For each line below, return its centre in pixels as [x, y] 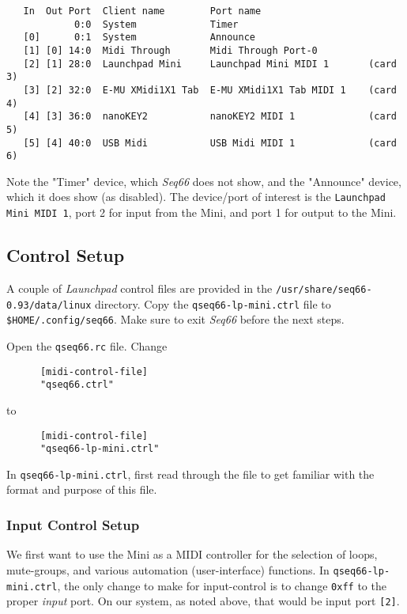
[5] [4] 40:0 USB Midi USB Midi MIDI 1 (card [210, 143]
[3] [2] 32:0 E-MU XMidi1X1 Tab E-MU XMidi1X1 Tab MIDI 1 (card [210, 90]
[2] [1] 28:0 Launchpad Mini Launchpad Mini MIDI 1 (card [210, 64]
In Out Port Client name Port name [142, 11]
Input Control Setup [73, 525]
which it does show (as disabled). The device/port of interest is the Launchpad [196, 197]
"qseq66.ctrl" [77, 385]
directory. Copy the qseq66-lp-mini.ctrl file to [213, 303]
